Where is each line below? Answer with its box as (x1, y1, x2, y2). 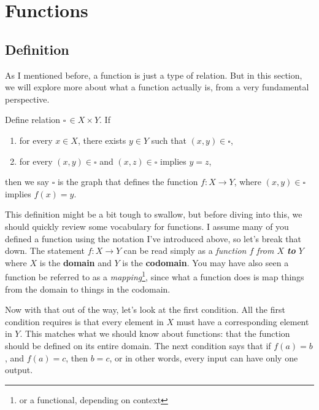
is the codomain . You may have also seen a (122, 256, 289, 269)
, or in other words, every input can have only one (109, 351, 298, 364)
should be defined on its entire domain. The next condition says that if (5, 339, 271, 352)
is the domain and (39, 256, 112, 269)
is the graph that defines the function (57, 175, 198, 188)
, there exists (77, 133, 126, 146)
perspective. (5, 92, 50, 105)
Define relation (5, 113, 61, 126)
